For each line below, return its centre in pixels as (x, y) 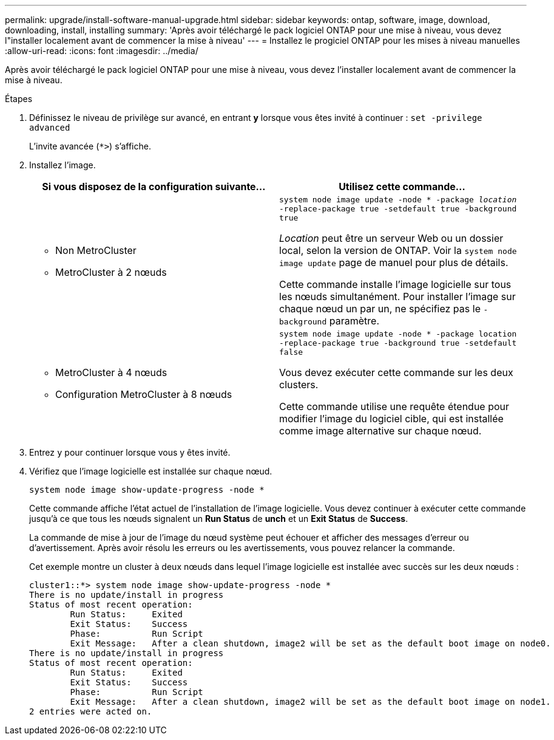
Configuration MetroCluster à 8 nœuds (144, 394)
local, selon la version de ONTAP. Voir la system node (398, 250)
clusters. (299, 385)
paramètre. (354, 321)
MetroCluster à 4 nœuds (111, 372)
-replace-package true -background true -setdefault (398, 343)
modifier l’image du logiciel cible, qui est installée (391, 419)
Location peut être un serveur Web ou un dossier (391, 238)
